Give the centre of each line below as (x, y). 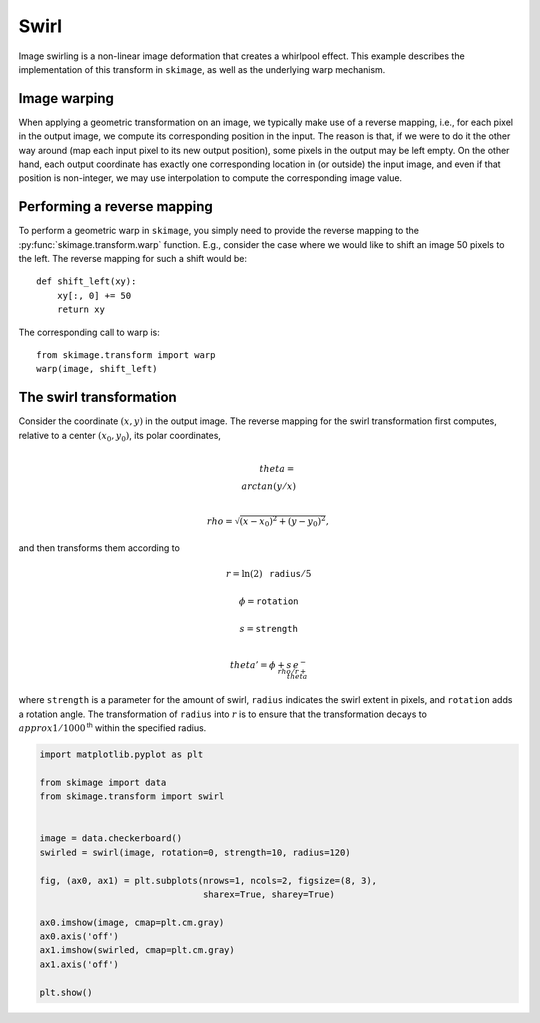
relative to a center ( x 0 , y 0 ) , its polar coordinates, (120, 436)
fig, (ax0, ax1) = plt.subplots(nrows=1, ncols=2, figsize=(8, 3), (208, 880)
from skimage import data (103, 782)
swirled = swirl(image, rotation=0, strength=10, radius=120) (195, 852)
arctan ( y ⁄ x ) (269, 486)
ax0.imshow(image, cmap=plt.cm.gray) (132, 922)
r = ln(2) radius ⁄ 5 (268, 573)
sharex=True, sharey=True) (268, 894)
